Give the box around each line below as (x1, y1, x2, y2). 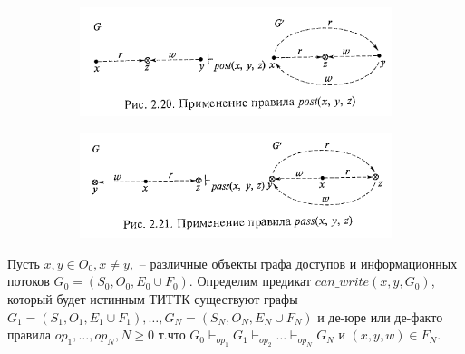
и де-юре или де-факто (317, 307, 443, 326)
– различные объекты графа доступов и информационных (139, 253, 458, 272)
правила (7, 325, 52, 344)
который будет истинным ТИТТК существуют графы (7, 290, 298, 309)
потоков (7, 271, 50, 290)
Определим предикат (197, 271, 312, 290)
